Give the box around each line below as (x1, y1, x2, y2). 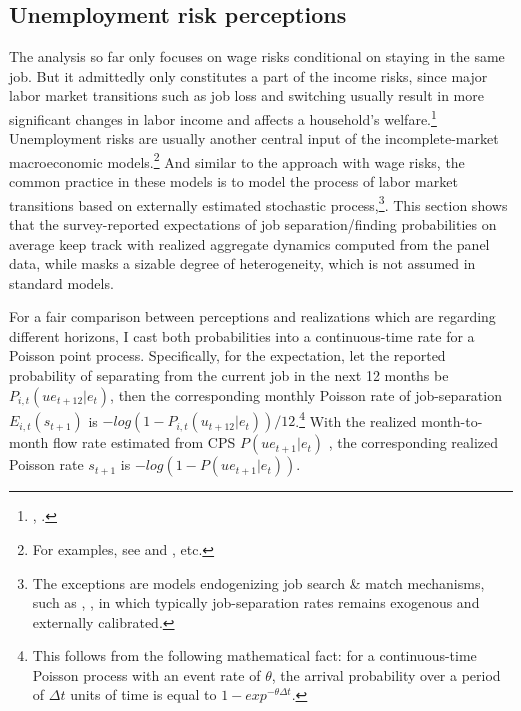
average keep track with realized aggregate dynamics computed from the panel (9, 233, 490, 254)
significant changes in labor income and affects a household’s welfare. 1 (9, 105, 437, 129)
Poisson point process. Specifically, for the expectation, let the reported (9, 345, 446, 366)
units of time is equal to (70, 684, 217, 705)
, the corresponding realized (328, 432, 499, 453)
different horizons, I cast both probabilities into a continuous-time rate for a (9, 325, 475, 346)
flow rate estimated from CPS (52, 432, 236, 453)
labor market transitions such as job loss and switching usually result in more (9, 85, 484, 106)
